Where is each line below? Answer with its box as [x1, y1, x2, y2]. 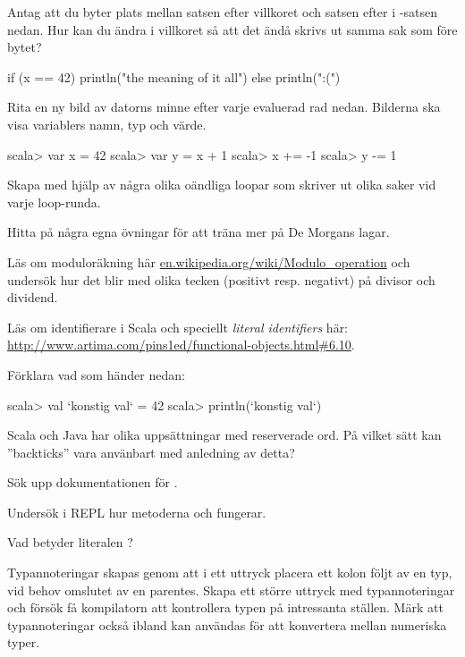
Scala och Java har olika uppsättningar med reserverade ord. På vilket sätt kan [7, 425, 442, 444]
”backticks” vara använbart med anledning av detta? [7, 442, 295, 461]
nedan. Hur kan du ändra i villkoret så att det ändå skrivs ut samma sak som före [7, 20, 458, 38]
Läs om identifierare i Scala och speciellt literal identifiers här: [7, 317, 349, 336]
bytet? [7, 38, 42, 56]
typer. [7, 633, 40, 652]
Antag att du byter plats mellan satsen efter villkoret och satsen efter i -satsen [7, 3, 437, 21]
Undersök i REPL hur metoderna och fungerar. [7, 502, 266, 521]
